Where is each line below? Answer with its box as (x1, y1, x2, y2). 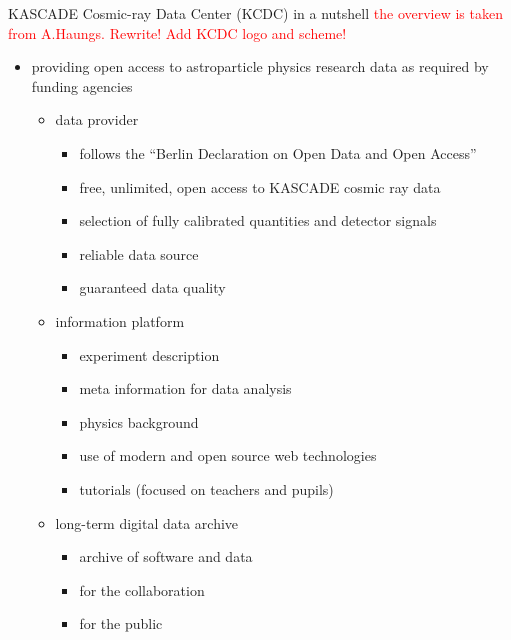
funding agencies (31, 75, 133, 96)
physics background (79, 411, 199, 432)
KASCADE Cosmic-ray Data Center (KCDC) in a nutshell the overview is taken (8, 3, 503, 23)
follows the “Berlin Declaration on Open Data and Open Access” (79, 142, 477, 163)
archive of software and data (79, 546, 253, 567)
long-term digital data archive (55, 512, 239, 533)
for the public (79, 613, 163, 634)
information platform (55, 310, 185, 331)
